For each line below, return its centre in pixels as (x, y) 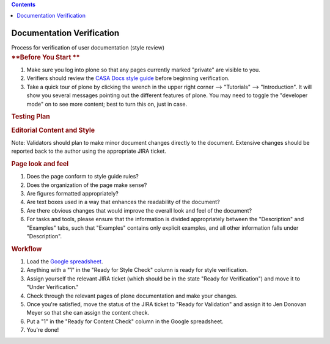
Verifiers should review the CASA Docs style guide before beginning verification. (128, 78)
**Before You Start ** (46, 57)
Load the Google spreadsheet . (65, 262)
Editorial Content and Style (53, 130)
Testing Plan (31, 117)
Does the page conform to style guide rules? (82, 177)
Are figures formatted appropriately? (72, 194)
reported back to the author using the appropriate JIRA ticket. (89, 151)
